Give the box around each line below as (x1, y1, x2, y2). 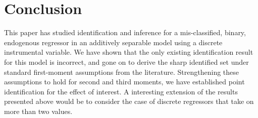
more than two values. (4, 105, 73, 116)
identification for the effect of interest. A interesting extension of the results (4, 86, 238, 96)
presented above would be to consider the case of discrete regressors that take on (4, 96, 254, 106)
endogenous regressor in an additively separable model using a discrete (4, 37, 223, 47)
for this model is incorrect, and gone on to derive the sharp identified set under (4, 56, 249, 67)
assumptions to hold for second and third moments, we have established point (4, 76, 245, 87)
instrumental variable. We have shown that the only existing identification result (4, 47, 253, 57)
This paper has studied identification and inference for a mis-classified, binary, (4, 27, 246, 38)
